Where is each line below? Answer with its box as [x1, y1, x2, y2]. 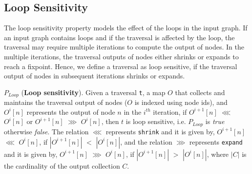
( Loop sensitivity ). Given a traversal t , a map [21, 87, 166, 97]
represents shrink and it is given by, [105, 126, 215, 136]
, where [207, 149, 229, 159]
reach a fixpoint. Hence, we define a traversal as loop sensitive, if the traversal [4, 61, 237, 71]
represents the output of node [26, 106, 115, 117]
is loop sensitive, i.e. [126, 116, 186, 126]
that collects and [175, 87, 225, 97]
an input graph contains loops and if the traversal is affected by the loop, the [4, 32, 235, 42]
